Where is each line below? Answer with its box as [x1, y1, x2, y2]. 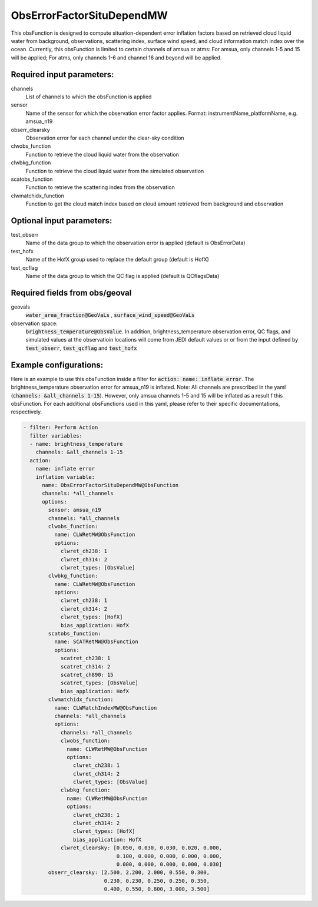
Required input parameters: [11, 69, 114, 80]
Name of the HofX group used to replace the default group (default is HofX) [25, 256, 209, 263]
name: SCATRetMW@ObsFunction [54, 638, 138, 645]
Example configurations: [11, 360, 104, 370]
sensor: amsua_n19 [48, 507, 101, 514]
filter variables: [29, 432, 82, 439]
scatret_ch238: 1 [60, 655, 111, 662]
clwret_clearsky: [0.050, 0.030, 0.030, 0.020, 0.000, [60, 845, 223, 851]
